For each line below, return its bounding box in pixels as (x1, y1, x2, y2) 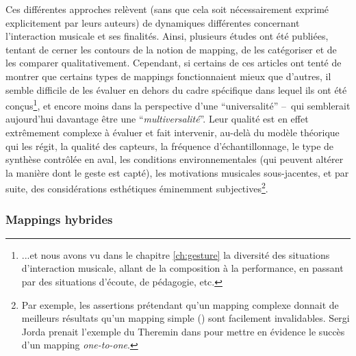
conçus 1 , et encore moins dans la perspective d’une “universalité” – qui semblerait (5, 97, 351, 112)
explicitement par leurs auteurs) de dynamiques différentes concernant (5, 15, 300, 29)
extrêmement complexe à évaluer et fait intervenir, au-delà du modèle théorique (5, 125, 340, 139)
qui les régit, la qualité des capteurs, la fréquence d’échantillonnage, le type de (5, 138, 334, 153)
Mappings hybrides (5, 210, 113, 227)
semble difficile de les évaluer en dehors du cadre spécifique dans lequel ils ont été (5, 82, 347, 97)
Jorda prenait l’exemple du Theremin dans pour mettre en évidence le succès (21, 324, 345, 338)
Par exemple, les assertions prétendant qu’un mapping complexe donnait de (21, 297, 339, 311)
